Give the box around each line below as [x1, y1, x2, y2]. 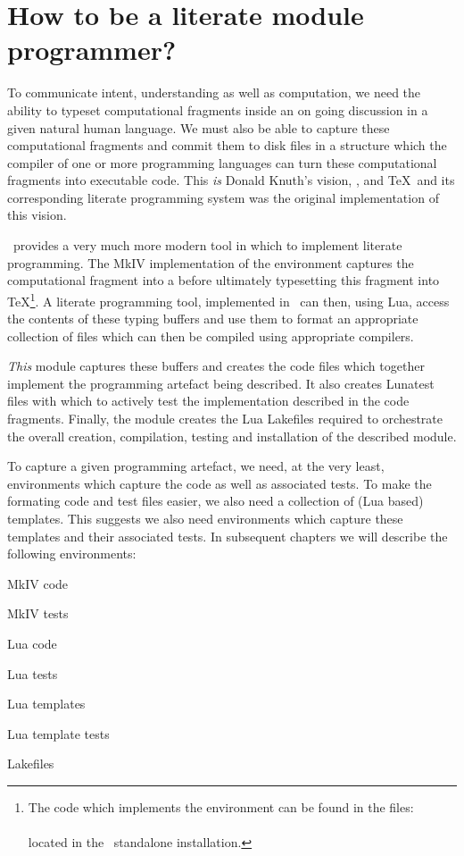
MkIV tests [7, 604, 69, 623]
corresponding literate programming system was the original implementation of [7, 188, 439, 206]
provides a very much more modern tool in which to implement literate [12, 236, 402, 255]
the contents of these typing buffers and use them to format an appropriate [7, 309, 418, 328]
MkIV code [7, 574, 69, 592]
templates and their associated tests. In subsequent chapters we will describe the [7, 526, 448, 545]
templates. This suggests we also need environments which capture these [7, 509, 403, 528]
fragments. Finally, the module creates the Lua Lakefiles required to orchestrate [7, 409, 443, 428]
